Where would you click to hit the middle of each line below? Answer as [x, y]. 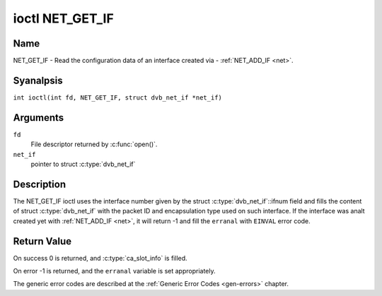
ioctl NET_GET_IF [64, 18]
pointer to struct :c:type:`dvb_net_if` [83, 164]
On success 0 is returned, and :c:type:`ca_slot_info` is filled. [100, 258]
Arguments [39, 118]
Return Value [42, 241]
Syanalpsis [38, 80]
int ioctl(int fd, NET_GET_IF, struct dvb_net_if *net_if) [118, 97]
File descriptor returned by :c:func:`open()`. [94, 144]
